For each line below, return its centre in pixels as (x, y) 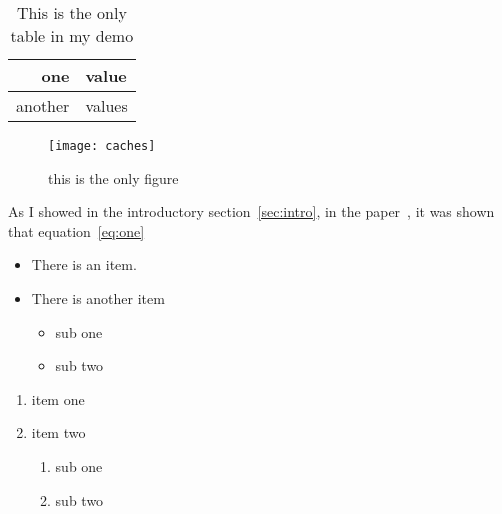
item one (58, 398)
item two (58, 432)
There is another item (98, 298)
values (106, 105)
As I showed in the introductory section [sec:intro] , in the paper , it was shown (251, 211)
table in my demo (72, 35)
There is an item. (84, 264)
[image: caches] (102, 146)
